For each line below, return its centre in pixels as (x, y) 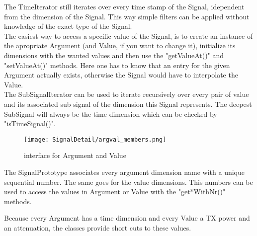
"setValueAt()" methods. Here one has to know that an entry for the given (117, 65)
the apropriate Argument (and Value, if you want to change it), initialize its (120, 45)
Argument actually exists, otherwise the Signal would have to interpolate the (121, 75)
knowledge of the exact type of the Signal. (68, 26)
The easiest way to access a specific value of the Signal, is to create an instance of (128, 36)
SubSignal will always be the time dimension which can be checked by (111, 114)
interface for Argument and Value (75, 155)
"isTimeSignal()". (30, 123)
